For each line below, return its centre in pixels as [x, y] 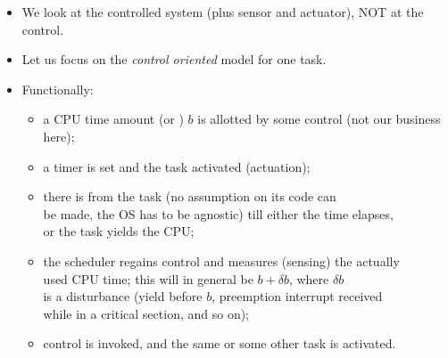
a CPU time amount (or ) [113, 119]
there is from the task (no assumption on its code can [190, 196]
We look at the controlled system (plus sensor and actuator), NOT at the [223, 12]
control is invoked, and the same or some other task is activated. [220, 343]
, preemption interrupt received [297, 296]
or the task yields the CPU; [119, 231]
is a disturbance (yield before [123, 296]
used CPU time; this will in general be [148, 278]
